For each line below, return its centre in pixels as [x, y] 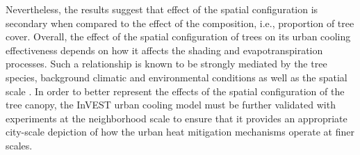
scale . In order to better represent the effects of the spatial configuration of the [175, 91]
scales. [19, 145]
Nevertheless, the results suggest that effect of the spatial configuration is [162, 9]
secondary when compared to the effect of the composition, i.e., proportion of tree [180, 23]
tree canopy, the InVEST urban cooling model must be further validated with [171, 105]
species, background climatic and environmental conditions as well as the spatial [177, 77]
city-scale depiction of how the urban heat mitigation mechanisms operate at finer [180, 132]
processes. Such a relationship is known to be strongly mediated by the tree [166, 64]
